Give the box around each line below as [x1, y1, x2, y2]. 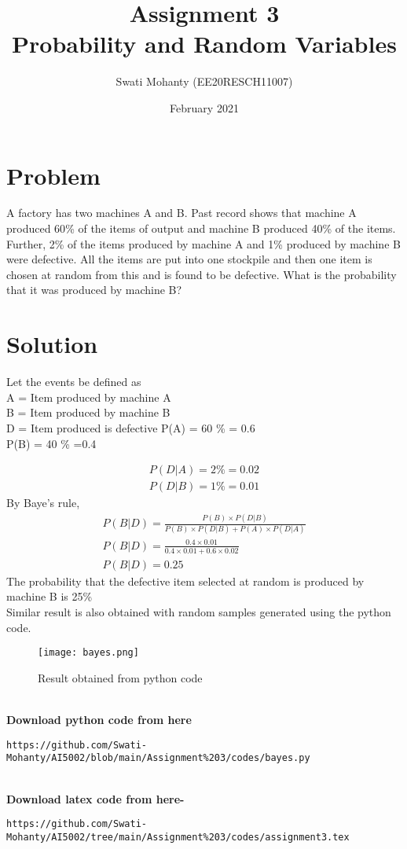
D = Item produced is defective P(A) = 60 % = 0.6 [6, 419, 255, 436]
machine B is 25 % [6, 588, 93, 605]
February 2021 [170, 99, 239, 116]
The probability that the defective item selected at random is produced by [6, 572, 365, 589]
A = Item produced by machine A [6, 388, 171, 405]
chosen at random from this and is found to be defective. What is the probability [6, 266, 397, 282]
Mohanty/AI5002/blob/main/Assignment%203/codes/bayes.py [6, 752, 310, 764]
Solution [6, 328, 98, 360]
